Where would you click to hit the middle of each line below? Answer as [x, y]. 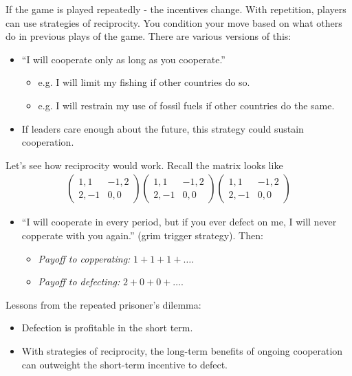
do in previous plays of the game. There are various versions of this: [148, 36]
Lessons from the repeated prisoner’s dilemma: [103, 304]
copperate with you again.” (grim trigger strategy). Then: [142, 235]
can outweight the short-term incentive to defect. [124, 364]
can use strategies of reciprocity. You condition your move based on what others [174, 22]
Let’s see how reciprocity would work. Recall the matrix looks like [144, 165]
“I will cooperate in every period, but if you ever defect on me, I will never [179, 222]
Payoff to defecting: [79, 281]
